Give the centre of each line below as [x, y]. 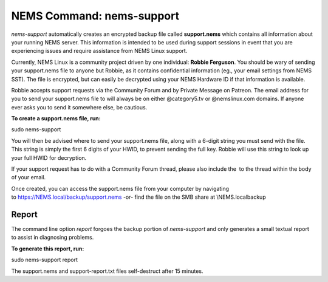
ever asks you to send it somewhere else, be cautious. [79, 107]
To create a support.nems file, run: [56, 119]
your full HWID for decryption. [49, 157]
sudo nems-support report [45, 260]
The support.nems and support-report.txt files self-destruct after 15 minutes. [107, 271]
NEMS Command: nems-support [95, 16]
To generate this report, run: [48, 249]
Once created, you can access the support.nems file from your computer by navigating [120, 188]
